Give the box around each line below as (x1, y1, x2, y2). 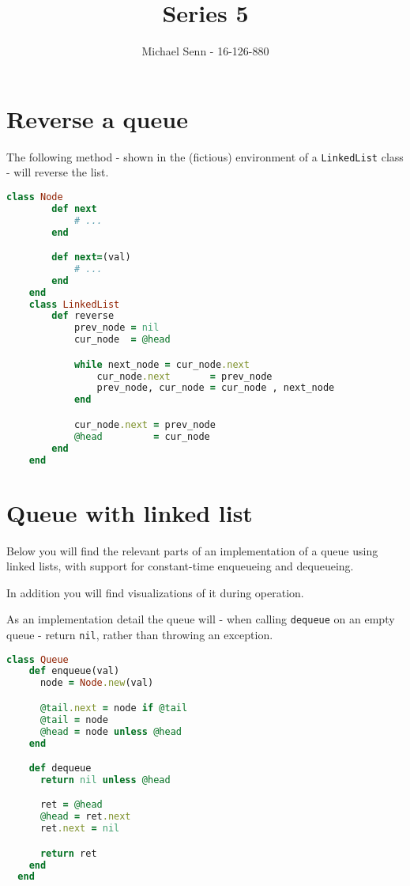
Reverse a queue (6, 102, 188, 134)
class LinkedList (28, 298, 120, 310)
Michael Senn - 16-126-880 (141, 43, 269, 59)
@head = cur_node (73, 430, 210, 442)
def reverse (51, 310, 115, 322)
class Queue (6, 653, 69, 665)
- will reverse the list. (6, 164, 109, 180)
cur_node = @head (73, 334, 171, 346)
